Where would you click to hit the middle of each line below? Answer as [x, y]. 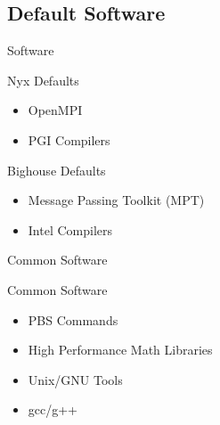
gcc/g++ [53, 409]
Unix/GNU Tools [75, 379]
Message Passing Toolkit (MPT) [116, 200]
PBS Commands [73, 319]
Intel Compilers [70, 229]
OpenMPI [55, 110]
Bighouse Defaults [57, 170]
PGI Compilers [69, 139]
